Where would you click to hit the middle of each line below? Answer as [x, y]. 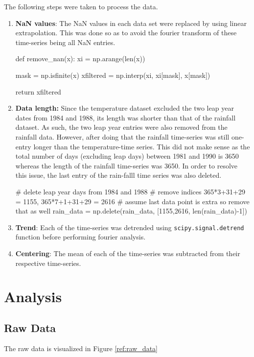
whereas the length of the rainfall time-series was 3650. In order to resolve [127, 165]
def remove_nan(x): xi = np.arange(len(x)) [80, 59]
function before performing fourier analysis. [81, 237]
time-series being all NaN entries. [65, 42]
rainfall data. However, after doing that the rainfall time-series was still [122, 136]
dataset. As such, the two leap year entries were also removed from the [121, 127]
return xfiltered [38, 91]
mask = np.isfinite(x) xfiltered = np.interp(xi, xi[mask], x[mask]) [113, 75]
